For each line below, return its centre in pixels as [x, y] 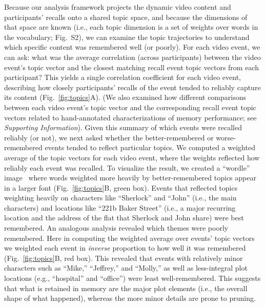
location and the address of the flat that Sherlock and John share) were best [124, 218]
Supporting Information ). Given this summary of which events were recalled [123, 127]
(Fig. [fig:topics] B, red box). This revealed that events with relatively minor [124, 258]
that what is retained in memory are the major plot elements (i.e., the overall [126, 288]
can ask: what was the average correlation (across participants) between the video [132, 57]
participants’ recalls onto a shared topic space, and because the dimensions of [126, 17]
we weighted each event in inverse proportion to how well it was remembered [125, 248]
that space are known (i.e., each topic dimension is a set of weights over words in [131, 27]
